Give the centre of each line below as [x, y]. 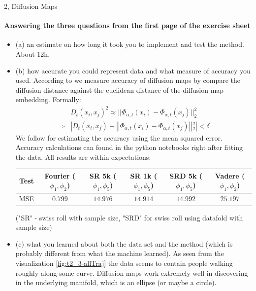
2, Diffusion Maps [31, 6]
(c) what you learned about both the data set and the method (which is [124, 243]
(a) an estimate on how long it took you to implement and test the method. [130, 44]
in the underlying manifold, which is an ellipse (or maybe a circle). [116, 282]
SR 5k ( [103, 175]
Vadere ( [230, 175]
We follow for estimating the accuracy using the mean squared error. [119, 137]
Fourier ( [60, 175]
